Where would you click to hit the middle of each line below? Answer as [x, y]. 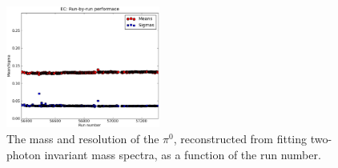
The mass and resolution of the [83, 139]
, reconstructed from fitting [240, 139]
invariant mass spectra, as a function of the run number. [183, 154]
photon [24, 154]
